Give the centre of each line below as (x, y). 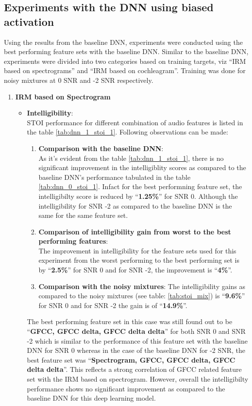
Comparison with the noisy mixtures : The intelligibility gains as (142, 286)
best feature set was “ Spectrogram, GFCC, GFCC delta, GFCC (131, 359)
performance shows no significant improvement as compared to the (126, 388)
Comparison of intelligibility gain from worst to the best (135, 231)
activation (29, 21)
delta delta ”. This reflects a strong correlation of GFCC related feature (134, 369)
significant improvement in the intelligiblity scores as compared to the (142, 167)
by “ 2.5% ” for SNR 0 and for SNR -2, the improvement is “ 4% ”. (135, 270)
